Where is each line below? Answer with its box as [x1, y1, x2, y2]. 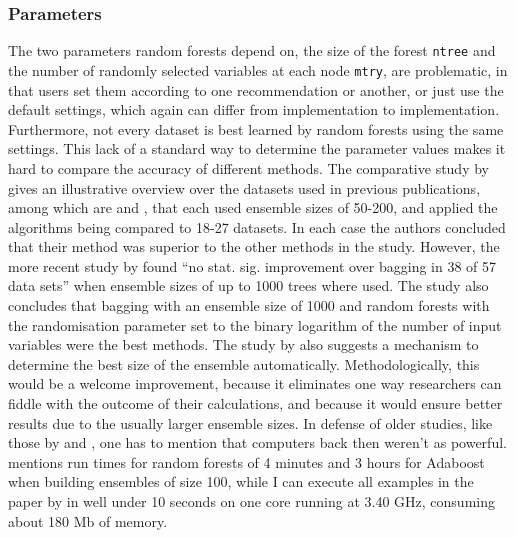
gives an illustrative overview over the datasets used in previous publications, [8, 177, 481, 198]
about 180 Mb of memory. [8, 510, 168, 531]
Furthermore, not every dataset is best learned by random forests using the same [8, 118, 504, 139]
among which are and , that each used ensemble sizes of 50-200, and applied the [8, 197, 498, 218]
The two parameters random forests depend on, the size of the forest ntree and [8, 40, 496, 61]
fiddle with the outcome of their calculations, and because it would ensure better [8, 393, 503, 414]
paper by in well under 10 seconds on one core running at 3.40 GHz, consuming [8, 491, 495, 511]
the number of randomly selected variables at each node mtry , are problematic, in [8, 59, 508, 80]
